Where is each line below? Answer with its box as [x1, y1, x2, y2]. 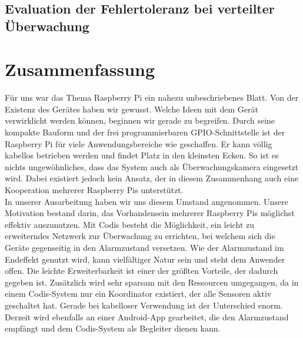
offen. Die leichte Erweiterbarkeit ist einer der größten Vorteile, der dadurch [5, 264, 278, 277]
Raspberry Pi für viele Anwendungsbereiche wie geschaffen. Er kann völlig [5, 137, 272, 150]
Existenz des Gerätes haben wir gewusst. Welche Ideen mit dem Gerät [5, 102, 258, 115]
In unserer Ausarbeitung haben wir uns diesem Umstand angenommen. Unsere [5, 195, 288, 207]
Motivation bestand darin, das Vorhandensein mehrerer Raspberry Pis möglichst [5, 207, 295, 219]
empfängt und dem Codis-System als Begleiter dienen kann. [5, 322, 221, 334]
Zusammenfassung [5, 57, 155, 81]
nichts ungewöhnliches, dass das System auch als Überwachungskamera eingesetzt [5, 160, 299, 173]
